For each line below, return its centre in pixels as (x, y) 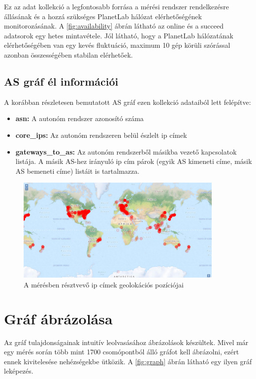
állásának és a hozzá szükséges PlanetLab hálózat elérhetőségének (103, 16)
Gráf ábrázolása (58, 318)
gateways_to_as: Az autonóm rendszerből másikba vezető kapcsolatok (126, 151)
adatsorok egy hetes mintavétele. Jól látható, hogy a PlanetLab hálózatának (119, 35)
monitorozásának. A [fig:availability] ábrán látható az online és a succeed (114, 26)
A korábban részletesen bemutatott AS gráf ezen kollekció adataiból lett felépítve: (128, 102)
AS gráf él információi (61, 81)
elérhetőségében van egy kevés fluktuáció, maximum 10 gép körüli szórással (117, 45)
